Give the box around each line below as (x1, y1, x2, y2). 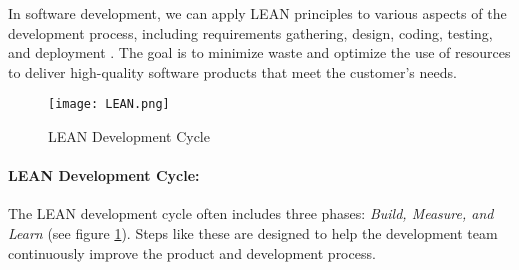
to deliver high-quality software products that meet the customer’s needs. (8, 61, 457, 82)
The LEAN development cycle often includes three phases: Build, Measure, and (8, 203, 494, 224)
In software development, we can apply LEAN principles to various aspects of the (8, 3, 507, 23)
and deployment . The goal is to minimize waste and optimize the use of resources (8, 42, 511, 63)
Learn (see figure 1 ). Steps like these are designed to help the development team (8, 223, 498, 244)
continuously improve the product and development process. (8, 242, 376, 263)
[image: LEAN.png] (48, 97, 170, 112)
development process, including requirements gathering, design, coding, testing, (8, 22, 493, 43)
